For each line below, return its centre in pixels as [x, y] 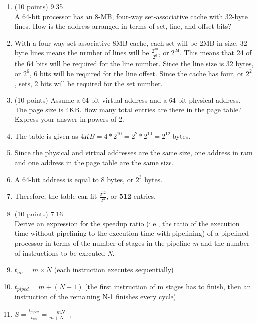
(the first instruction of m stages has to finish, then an [168, 286]
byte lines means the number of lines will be [82, 53]
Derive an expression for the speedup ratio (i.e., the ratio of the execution [127, 223]
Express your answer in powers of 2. [69, 119]
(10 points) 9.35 [39, 6]
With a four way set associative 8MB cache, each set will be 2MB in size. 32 [131, 43]
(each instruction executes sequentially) [114, 270]
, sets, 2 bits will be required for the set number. [88, 83]
